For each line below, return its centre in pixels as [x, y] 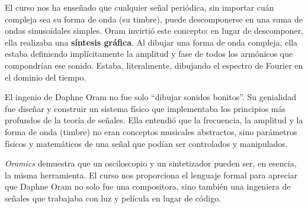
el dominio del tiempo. [46, 77]
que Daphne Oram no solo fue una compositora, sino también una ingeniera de [148, 186]
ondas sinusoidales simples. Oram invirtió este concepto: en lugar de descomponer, [154, 31]
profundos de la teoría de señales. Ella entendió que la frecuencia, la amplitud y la [154, 120]
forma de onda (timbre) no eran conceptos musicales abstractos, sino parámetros [151, 131]
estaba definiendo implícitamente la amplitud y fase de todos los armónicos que [149, 54]
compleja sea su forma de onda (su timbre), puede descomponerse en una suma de [154, 19]
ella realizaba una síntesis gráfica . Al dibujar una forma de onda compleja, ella [151, 42]
